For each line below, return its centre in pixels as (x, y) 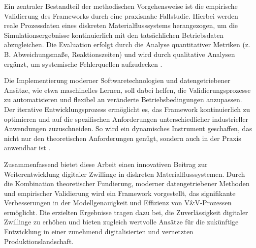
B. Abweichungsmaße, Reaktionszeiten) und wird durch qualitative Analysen (120, 54)
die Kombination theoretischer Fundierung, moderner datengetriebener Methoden (127, 183)
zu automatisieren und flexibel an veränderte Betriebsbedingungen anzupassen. (123, 99)
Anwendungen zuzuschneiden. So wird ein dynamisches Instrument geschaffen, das (128, 128)
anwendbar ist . (27, 148)
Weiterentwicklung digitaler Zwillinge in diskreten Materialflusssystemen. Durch (125, 174)
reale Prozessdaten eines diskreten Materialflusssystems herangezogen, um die (121, 25)
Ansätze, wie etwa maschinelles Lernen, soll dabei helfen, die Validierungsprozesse (127, 90)
